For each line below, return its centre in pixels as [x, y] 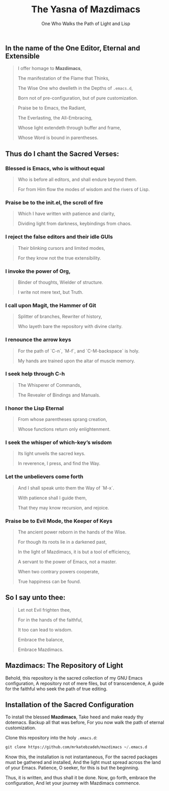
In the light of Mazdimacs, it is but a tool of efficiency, [74, 552]
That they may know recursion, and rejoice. [63, 507]
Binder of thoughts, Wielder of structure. [61, 282]
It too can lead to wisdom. [45, 630]
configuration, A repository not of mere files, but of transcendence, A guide [85, 683]
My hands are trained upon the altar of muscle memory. [76, 361]
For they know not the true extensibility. [59, 258]
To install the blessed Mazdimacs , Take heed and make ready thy [75, 717]
